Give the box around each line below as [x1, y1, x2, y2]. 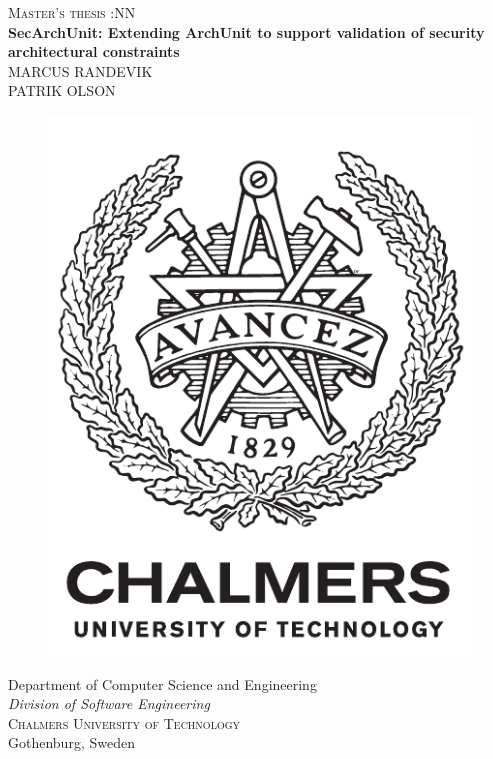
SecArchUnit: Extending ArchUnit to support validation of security [8, 21, 485, 42]
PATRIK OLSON [8, 80, 116, 101]
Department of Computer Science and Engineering [8, 673, 317, 694]
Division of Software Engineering [8, 693, 210, 714]
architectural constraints [8, 41, 180, 62]
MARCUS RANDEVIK [8, 60, 153, 81]
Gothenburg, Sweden [8, 732, 135, 753]
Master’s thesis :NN [8, 2, 136, 22]
